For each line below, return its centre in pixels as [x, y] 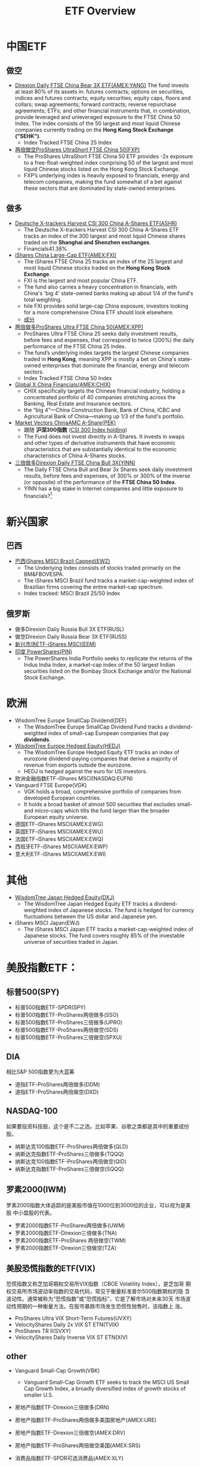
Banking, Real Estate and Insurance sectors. [78, 403]
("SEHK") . [28, 136]
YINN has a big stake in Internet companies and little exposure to [104, 488]
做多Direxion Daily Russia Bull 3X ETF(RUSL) [69, 629]
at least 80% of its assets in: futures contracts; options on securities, [99, 92]
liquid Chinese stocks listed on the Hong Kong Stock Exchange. [102, 169]
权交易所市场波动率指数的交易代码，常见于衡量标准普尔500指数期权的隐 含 [98, 1292]
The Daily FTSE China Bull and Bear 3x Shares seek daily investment [108, 469]
